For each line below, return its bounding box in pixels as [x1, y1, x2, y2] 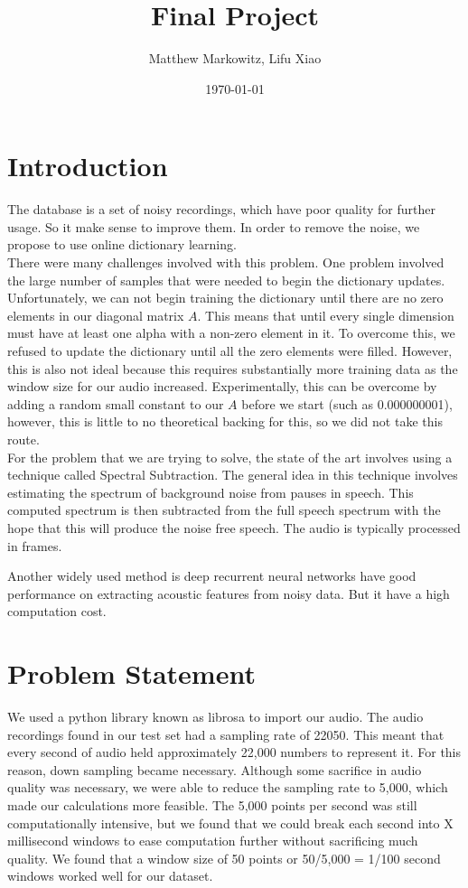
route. [7, 429, 40, 448]
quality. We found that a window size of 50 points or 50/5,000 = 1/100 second [7, 848, 441, 867]
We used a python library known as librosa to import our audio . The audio [7, 707, 424, 726]
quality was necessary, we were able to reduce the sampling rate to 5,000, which [7, 778, 448, 797]
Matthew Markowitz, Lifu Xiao [148, 49, 322, 68]
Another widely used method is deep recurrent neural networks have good [7, 566, 417, 585]
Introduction [7, 147, 168, 184]
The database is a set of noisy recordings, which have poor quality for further [7, 200, 435, 219]
